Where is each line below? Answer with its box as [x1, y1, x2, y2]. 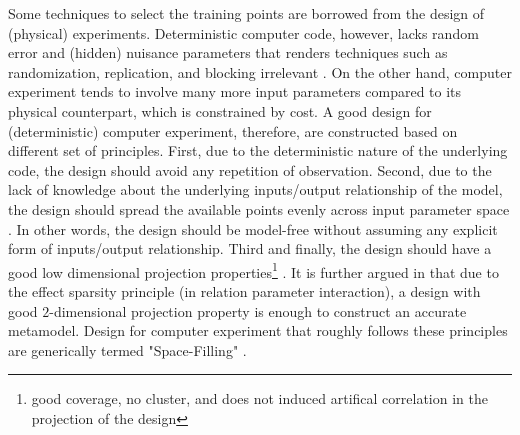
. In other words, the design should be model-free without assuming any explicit [8, 218, 498, 239]
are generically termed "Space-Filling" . [8, 339, 247, 360]
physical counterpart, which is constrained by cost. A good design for [8, 100, 432, 121]
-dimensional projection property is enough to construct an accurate [49, 300, 467, 321]
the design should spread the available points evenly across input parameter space [8, 198, 510, 219]
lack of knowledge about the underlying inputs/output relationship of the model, [8, 179, 503, 200]
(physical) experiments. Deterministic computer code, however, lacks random [8, 22, 479, 43]
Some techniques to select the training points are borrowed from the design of [8, 3, 485, 23]
